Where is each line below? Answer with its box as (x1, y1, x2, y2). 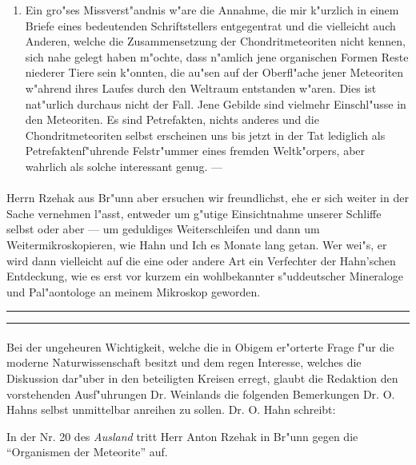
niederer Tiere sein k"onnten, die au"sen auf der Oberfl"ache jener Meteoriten (25, 64, 404, 81)
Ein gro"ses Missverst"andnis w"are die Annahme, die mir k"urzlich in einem (25, 2, 399, 18)
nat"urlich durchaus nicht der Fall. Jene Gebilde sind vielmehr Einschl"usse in (25, 95, 406, 112)
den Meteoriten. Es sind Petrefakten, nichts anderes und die (25, 111, 319, 128)
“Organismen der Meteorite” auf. (6, 443, 168, 460)
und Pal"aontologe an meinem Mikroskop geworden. (6, 283, 261, 300)
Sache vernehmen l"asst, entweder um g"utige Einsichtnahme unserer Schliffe (6, 205, 382, 221)
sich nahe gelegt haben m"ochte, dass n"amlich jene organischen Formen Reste (25, 48, 409, 65)
